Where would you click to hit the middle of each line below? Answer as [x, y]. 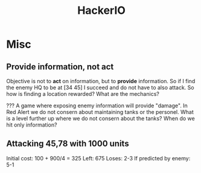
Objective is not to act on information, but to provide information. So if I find [101, 81]
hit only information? [32, 125]
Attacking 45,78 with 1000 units [68, 144]
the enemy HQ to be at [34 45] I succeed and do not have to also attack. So [100, 87]
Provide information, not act [60, 67]
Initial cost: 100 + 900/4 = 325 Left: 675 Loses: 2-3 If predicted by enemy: [98, 158]
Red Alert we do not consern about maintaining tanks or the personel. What [100, 112]
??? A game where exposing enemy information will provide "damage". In [97, 105]
